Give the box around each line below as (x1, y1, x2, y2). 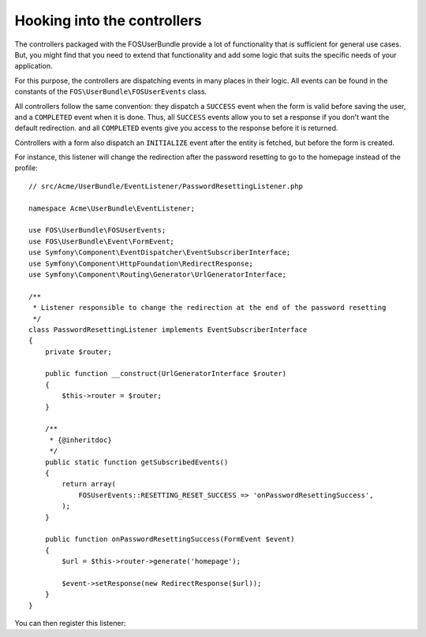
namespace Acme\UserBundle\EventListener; (28, 203, 196, 213)
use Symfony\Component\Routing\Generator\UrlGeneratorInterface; (28, 270, 287, 279)
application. (14, 61, 53, 71)
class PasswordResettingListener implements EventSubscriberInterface (28, 325, 308, 334)
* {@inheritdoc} (49, 435, 112, 445)
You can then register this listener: (14, 619, 126, 628)
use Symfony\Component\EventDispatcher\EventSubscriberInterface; (28, 248, 291, 257)
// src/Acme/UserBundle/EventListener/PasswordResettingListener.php (28, 181, 304, 191)
